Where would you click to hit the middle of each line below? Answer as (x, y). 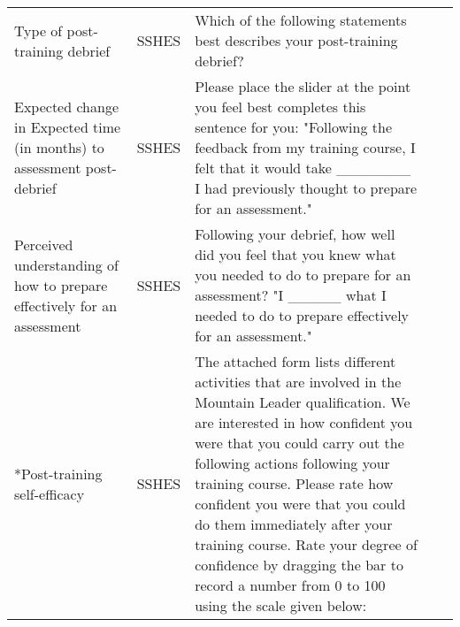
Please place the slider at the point (303, 86)
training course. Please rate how (294, 483)
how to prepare (61, 285)
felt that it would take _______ (303, 168)
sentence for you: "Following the (294, 127)
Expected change (67, 107)
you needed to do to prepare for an (303, 275)
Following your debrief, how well (295, 234)
